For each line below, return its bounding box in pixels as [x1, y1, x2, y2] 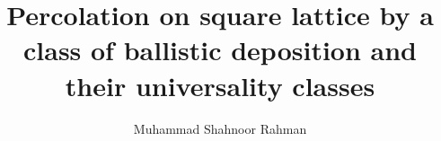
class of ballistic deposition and [22, 31, 417, 68]
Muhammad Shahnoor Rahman [133, 119, 307, 137]
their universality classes [65, 66, 375, 103]
